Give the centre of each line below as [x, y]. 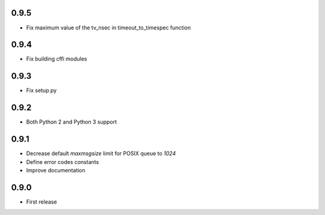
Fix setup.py [42, 91]
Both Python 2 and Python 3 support [72, 122]
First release [42, 202]
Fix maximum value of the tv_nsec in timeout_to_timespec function [108, 28]
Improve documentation [56, 170]
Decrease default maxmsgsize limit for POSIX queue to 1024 [101, 154]
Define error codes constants [63, 162]
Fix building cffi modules [57, 59]
